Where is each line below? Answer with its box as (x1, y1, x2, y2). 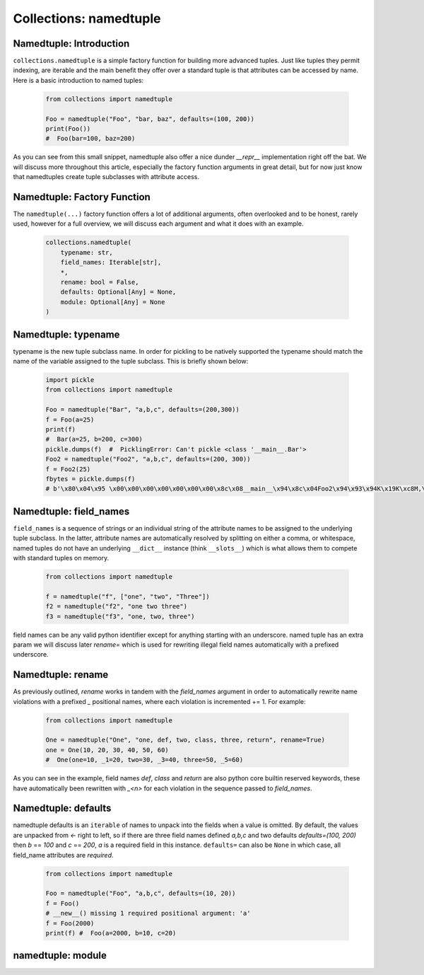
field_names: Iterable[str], (60, 258, 162, 267)
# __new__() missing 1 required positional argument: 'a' (45, 909, 251, 918)
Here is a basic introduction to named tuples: (13, 76, 144, 84)
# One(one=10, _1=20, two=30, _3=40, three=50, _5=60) (45, 756, 244, 764)
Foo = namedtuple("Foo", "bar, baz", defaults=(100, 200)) (45, 115, 254, 123)
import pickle (45, 376, 95, 384)
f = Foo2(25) (45, 465, 91, 473)
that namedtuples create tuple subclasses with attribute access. (13, 173, 199, 181)
